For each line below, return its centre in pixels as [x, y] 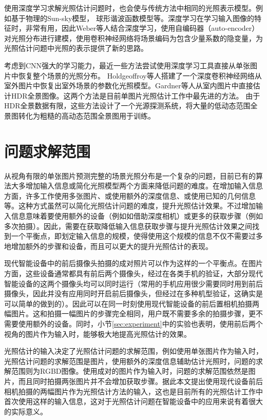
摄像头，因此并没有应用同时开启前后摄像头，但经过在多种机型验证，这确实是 [133, 293]
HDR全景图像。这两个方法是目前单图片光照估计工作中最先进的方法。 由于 [136, 95]
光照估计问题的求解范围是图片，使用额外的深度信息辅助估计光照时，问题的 [130, 361]
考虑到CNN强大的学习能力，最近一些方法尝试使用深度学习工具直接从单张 [127, 65]
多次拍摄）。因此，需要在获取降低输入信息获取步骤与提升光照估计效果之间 [128, 226]
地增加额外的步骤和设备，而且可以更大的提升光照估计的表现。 [108, 246]
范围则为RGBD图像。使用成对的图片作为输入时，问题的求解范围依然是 [130, 371]
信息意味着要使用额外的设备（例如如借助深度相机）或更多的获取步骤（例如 [137, 216]
